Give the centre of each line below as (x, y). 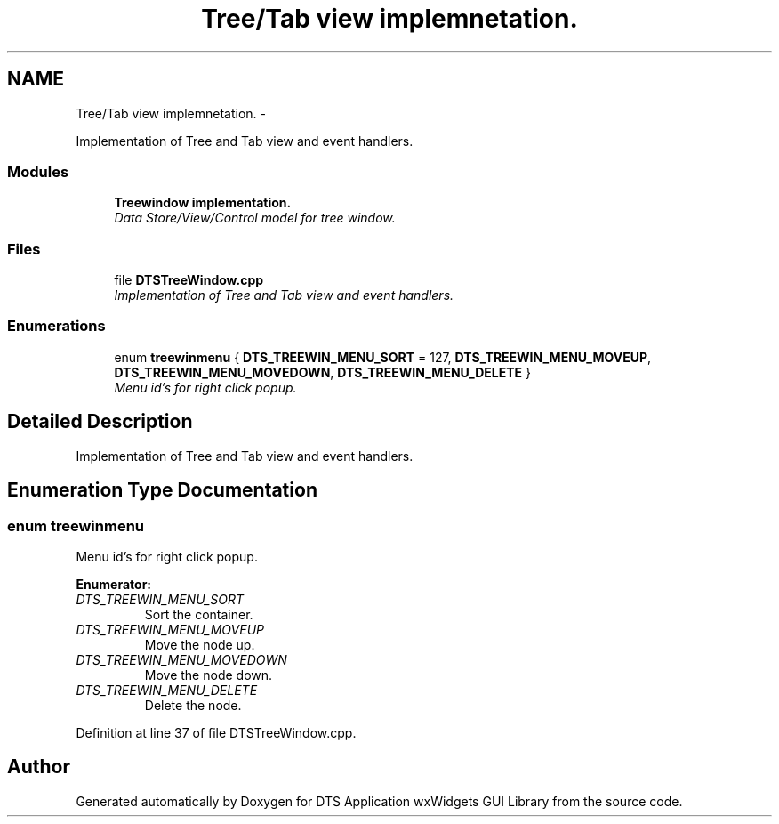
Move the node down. (209, 675)
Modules (38, 171)
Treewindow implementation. (203, 203)
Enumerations (56, 326)
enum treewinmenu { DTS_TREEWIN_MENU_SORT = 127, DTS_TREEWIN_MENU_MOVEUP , (383, 357)
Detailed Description (100, 422)
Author (39, 767)
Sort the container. (199, 614)
